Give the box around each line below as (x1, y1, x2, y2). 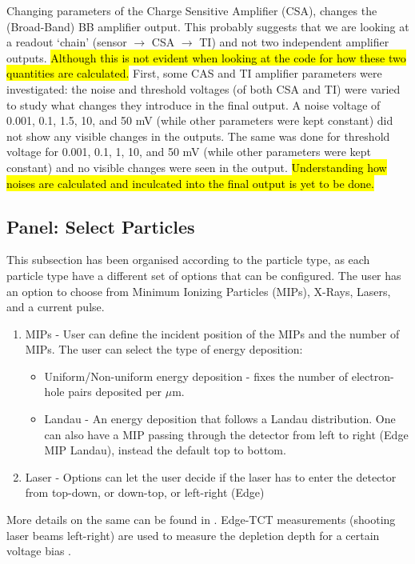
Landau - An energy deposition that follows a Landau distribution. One (44, 410, 396, 427)
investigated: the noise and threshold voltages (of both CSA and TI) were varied (6, 80, 401, 97)
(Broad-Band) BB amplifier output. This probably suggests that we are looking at (6, 18, 409, 34)
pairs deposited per (68, 383, 162, 400)
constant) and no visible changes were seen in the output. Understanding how (6, 158, 387, 175)
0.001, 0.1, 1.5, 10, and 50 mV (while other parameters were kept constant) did (6, 112, 393, 129)
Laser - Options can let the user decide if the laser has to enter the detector (25, 468, 397, 485)
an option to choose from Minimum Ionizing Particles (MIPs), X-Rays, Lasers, (6, 282, 391, 299)
